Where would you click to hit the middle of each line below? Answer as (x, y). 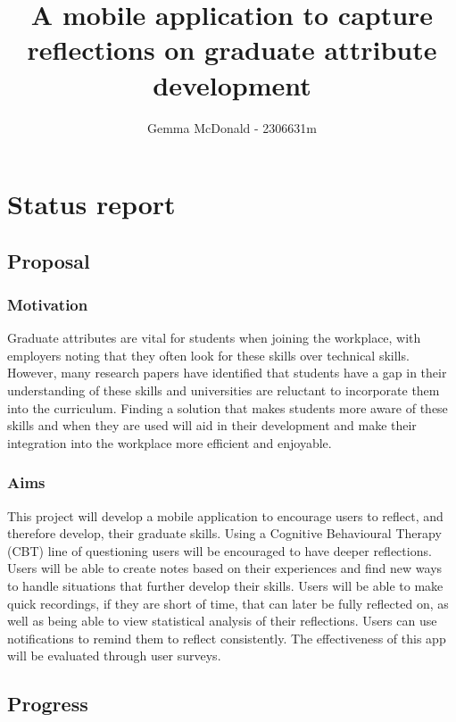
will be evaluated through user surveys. (114, 656)
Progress (48, 704)
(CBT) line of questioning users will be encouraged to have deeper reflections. (220, 550)
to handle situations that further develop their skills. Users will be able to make (225, 586)
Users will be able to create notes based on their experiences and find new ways (225, 568)
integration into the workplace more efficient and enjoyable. (170, 442)
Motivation (48, 304)
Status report (91, 204)
